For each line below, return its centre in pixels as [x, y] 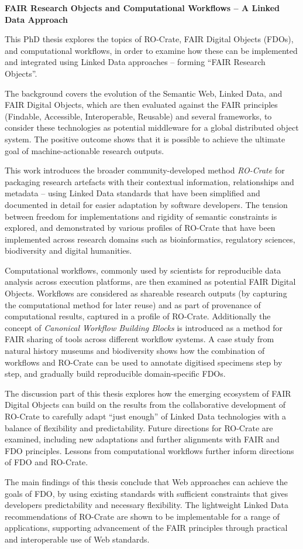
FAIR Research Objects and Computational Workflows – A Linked [142, 8]
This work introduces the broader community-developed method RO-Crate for [145, 170]
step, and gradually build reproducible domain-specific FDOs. [115, 374]
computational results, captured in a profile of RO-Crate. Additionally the [138, 316]
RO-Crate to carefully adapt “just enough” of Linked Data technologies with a [146, 416]
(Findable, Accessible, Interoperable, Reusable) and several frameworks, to [138, 116]
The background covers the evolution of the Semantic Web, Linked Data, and [144, 93]
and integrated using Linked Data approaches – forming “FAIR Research [135, 62]
